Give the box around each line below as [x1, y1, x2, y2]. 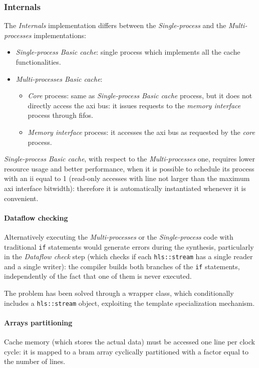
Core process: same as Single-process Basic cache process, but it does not [28, 90, 252, 101]
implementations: [34, 30, 86, 40]
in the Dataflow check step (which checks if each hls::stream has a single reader [4, 251, 253, 262]
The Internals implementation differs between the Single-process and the [4, 20, 226, 31]
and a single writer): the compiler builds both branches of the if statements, [4, 261, 240, 271]
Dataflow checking [4, 212, 68, 223]
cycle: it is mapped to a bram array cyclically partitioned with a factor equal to [4, 346, 248, 356]
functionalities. [16, 57, 61, 67]
